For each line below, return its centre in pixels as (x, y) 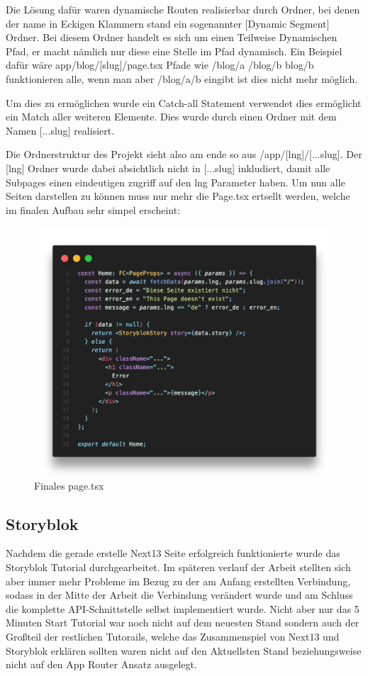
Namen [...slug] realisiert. (60, 130)
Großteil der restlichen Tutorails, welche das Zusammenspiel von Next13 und (173, 636)
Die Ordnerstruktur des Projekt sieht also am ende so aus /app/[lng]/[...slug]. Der (184, 154)
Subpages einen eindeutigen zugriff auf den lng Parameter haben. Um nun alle (175, 182)
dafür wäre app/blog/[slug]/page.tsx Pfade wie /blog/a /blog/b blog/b (160, 65)
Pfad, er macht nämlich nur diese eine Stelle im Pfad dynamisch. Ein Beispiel (174, 51)
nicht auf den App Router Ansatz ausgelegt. (101, 664)
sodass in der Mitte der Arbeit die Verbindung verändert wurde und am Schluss (179, 595)
